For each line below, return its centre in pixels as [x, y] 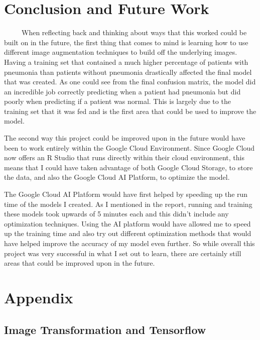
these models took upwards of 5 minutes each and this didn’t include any [116, 214]
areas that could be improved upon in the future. [80, 263]
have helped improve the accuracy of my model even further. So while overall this [129, 243]
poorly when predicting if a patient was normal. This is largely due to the [117, 101]
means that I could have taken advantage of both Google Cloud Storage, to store [128, 167]
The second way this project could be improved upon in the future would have [125, 138]
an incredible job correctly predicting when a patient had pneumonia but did [122, 91]
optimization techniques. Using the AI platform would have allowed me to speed [127, 223]
